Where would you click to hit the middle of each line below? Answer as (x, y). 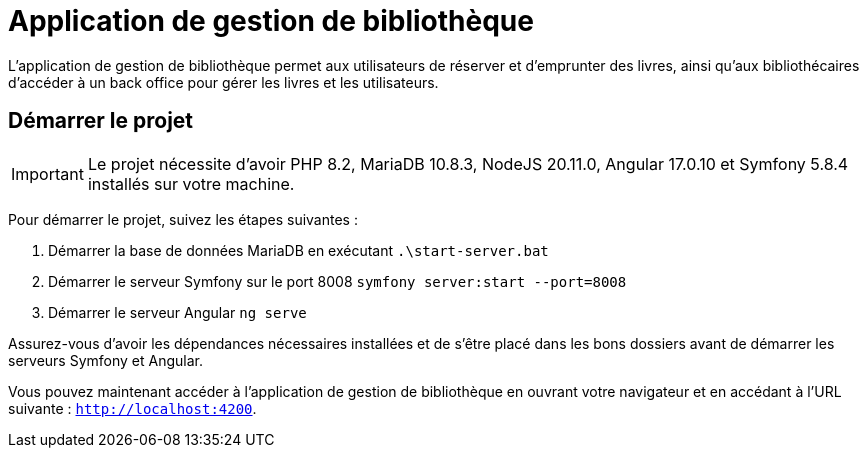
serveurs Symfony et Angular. (105, 360)
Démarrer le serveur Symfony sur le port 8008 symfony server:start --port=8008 (337, 281)
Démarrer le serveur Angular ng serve (177, 312)
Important (47, 173)
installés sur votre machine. (191, 183)
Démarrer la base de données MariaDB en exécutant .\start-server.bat (298, 250)
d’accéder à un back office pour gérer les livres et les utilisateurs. (223, 82)
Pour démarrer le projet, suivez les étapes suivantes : (183, 219)
